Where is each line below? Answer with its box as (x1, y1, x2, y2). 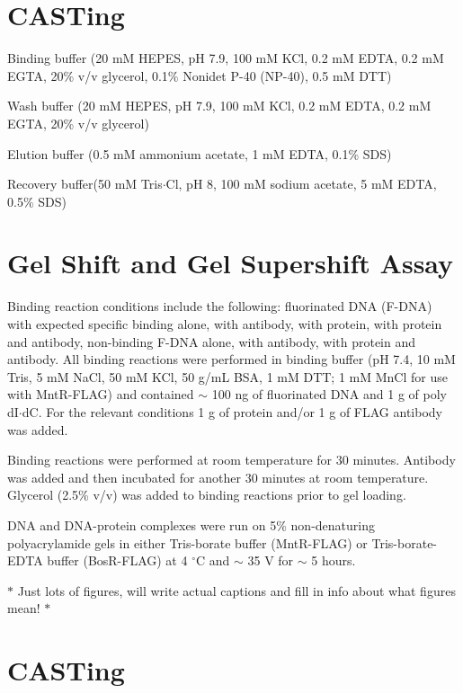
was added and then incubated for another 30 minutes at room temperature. (7, 467, 429, 486)
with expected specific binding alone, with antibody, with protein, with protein (7, 315, 442, 333)
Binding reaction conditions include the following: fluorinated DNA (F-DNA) (7, 297, 432, 315)
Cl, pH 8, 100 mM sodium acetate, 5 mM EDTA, (165, 174, 437, 193)
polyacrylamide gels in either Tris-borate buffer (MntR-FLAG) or (7, 533, 368, 552)
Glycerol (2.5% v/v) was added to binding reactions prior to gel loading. (7, 485, 406, 504)
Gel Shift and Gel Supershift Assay (7, 244, 454, 281)
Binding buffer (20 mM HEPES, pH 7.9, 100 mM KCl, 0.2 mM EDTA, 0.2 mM (7, 49, 444, 67)
